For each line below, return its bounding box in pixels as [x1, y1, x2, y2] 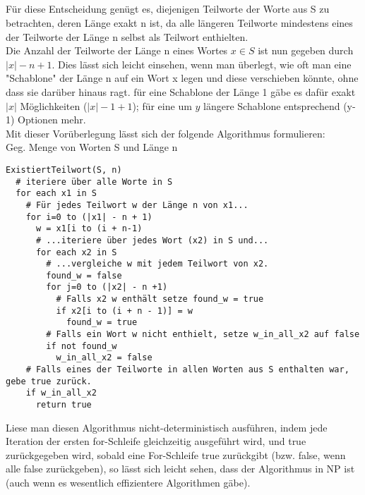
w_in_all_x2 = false [56, 353, 152, 363]
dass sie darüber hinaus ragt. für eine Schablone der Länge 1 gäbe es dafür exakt [6, 84, 356, 99]
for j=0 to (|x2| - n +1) [46, 282, 168, 293]
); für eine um [132, 98, 192, 113]
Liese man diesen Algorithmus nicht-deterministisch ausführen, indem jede [6, 420, 328, 434]
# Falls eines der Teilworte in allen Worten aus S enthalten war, [25, 365, 349, 375]
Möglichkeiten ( [20, 98, 88, 113]
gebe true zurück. [6, 376, 92, 386]
